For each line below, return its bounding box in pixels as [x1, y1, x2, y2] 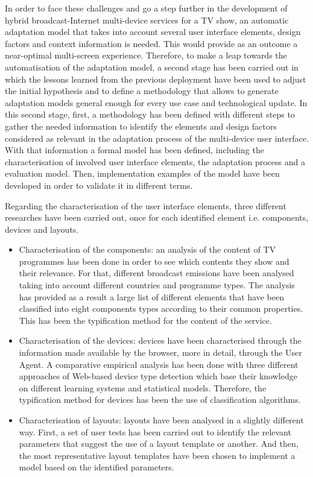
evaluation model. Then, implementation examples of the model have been [5, 167, 280, 180]
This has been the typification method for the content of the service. [19, 314, 272, 326]
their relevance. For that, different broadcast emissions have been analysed [19, 267, 294, 279]
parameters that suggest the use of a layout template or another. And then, [19, 437, 299, 450]
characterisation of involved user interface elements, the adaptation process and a [5, 155, 305, 168]
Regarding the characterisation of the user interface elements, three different [5, 199, 286, 212]
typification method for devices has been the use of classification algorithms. [19, 393, 301, 406]
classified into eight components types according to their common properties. [19, 302, 303, 315]
